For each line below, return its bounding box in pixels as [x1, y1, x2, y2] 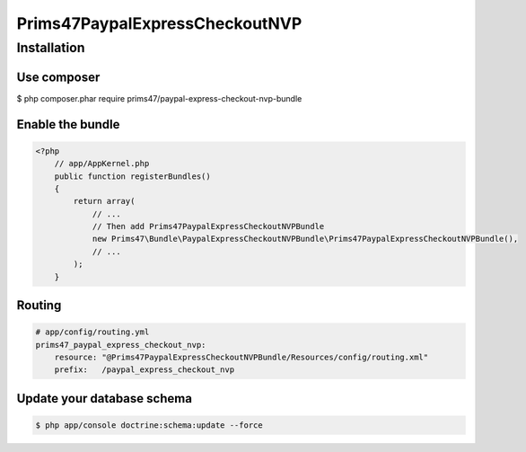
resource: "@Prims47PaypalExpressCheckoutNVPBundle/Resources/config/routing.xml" [54, 352, 429, 362]
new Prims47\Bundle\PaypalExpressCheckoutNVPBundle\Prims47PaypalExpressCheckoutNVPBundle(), [92, 234, 519, 244]
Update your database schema [16, 391, 193, 406]
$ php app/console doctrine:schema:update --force [35, 420, 264, 430]
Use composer [16, 69, 101, 84]
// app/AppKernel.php [54, 158, 150, 169]
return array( [73, 196, 136, 207]
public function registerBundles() [54, 171, 211, 182]
